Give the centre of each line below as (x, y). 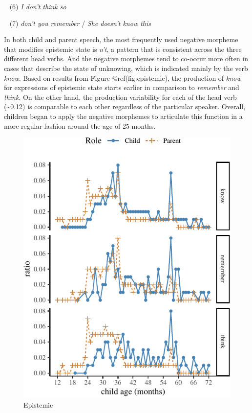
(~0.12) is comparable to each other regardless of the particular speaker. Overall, (125, 106)
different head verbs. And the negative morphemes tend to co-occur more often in (126, 58)
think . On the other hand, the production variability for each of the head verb (120, 97)
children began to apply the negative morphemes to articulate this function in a (123, 116)
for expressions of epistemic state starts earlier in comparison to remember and (122, 87)
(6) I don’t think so (38, 6)
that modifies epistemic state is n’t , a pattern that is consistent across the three (123, 49)
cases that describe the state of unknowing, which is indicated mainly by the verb (126, 68)
